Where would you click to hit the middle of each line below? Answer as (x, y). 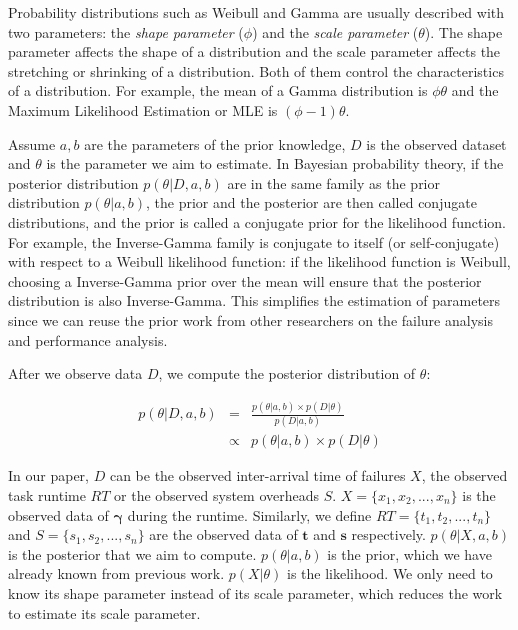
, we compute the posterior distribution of (287, 373)
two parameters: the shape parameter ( (126, 31)
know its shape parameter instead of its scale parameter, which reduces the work (255, 592)
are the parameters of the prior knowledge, (215, 143)
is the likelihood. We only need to (390, 573)
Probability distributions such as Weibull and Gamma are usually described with (256, 12)
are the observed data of (223, 534)
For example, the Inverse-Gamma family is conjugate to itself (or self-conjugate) (254, 241)
